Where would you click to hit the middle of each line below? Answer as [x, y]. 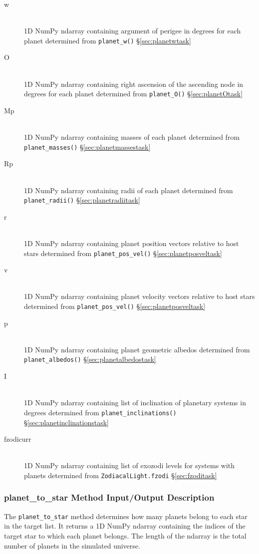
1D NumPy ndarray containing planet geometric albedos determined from [137, 349]
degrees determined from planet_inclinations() [100, 412]
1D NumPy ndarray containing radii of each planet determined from [129, 190]
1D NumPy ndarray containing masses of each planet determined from [132, 137]
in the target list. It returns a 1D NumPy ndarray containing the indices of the [125, 526]
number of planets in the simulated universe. [72, 545]
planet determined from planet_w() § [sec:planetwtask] [108, 40]
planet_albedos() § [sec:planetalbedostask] [90, 359]
